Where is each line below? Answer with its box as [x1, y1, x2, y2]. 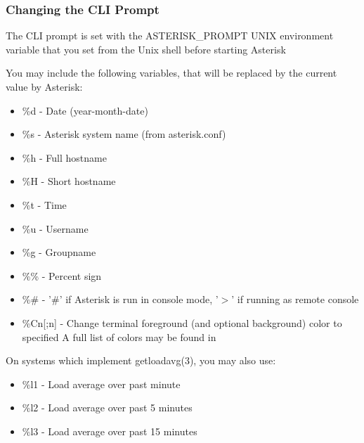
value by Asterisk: [6, 79, 83, 94]
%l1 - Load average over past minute [22, 376, 181, 391]
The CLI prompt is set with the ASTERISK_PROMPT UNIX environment [6, 28, 334, 43]
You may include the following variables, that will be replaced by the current [6, 65, 337, 80]
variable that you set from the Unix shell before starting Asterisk [6, 41, 286, 56]
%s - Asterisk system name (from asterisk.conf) [22, 127, 226, 141]
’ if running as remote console [231, 292, 359, 307]
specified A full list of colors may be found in [22, 329, 216, 344]
